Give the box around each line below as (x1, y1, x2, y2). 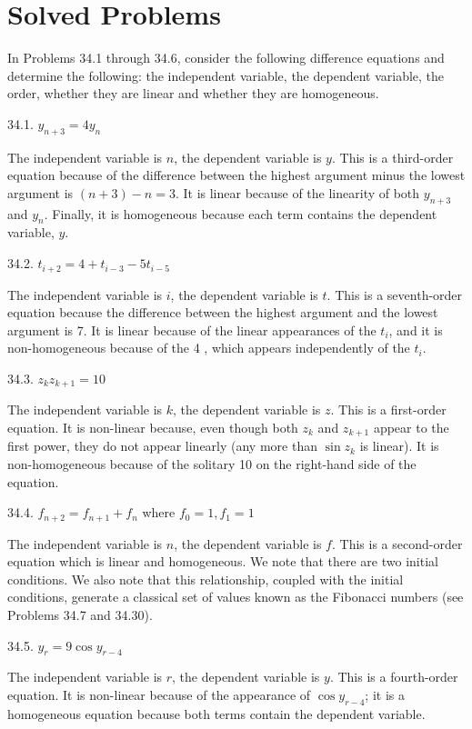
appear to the (373, 417, 449, 436)
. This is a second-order (331, 534, 463, 553)
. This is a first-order (330, 400, 447, 419)
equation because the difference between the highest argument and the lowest (7, 303, 438, 322)
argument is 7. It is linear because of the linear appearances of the (7, 320, 377, 339)
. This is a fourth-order (329, 667, 458, 686)
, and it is (388, 320, 443, 339)
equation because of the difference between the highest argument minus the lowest (7, 165, 466, 185)
